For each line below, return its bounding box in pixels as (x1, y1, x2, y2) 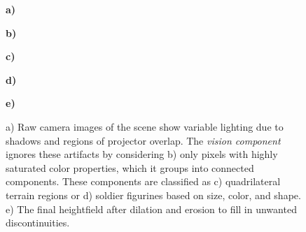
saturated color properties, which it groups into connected (6, 160, 254, 175)
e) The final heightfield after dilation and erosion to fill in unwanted (6, 201, 297, 216)
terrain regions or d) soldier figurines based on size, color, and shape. (6, 187, 301, 202)
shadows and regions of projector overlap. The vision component (6, 133, 281, 147)
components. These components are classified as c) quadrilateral (6, 174, 281, 189)
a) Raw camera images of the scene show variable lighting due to (6, 119, 284, 133)
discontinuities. (6, 215, 70, 230)
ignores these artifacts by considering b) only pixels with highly (6, 147, 278, 161)
